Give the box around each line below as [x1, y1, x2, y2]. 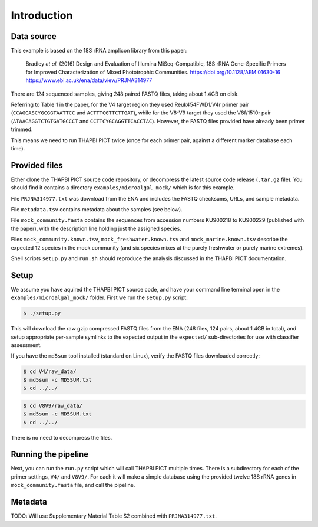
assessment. [11, 342, 42, 349]
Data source [11, 31, 57, 41]
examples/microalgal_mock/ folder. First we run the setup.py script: [11, 294, 188, 301]
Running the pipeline [11, 449, 88, 460]
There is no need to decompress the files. [11, 434, 112, 441]
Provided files [11, 160, 63, 171]
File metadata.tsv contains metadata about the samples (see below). [11, 206, 183, 213]
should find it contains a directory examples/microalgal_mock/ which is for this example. [11, 184, 235, 191]
